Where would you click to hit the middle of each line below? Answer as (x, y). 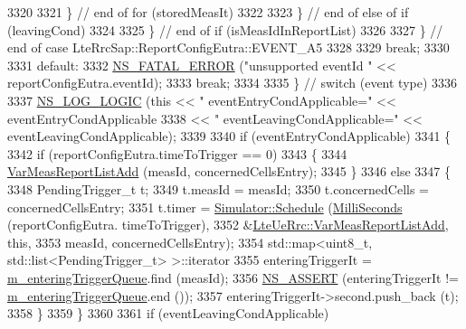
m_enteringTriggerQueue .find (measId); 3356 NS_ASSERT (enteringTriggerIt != (233, 277)
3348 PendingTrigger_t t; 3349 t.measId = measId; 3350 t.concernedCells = (219, 188)
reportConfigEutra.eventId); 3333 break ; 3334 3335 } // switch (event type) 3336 (233, 83)
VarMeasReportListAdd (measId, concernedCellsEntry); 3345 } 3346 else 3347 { (229, 171)
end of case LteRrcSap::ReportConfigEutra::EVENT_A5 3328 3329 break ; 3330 (228, 47)
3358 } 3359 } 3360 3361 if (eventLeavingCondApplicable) (168, 313)
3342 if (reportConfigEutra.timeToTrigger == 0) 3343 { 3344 (177, 153)
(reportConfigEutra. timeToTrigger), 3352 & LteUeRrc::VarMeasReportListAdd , (228, 225)
